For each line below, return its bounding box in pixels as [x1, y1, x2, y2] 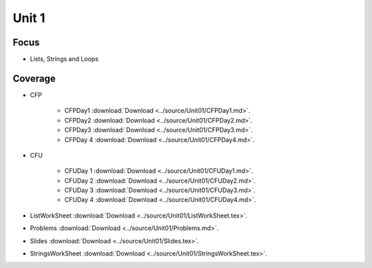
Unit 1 [12, 10, 45, 25]
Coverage [12, 72, 56, 84]
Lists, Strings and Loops [30, 55, 99, 63]
